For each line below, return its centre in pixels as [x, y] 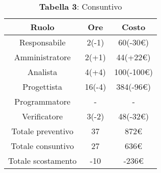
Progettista [43, 86]
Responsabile [42, 42]
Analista [43, 72]
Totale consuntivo [43, 146]
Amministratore [42, 57]
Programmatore [43, 101]
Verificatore [43, 116]
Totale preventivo [43, 131]
